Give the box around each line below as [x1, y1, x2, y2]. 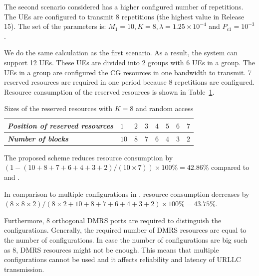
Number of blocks [7, 133, 68, 143]
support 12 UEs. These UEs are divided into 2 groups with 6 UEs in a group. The [4, 57, 255, 67]
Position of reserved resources [7, 120, 113, 131]
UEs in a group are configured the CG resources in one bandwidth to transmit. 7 [4, 67, 252, 77]
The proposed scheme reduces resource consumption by [4, 152, 173, 162]
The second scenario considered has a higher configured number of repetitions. [4, 1, 244, 11]
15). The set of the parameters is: [4, 21, 106, 31]
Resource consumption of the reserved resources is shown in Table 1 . [4, 86, 215, 97]
